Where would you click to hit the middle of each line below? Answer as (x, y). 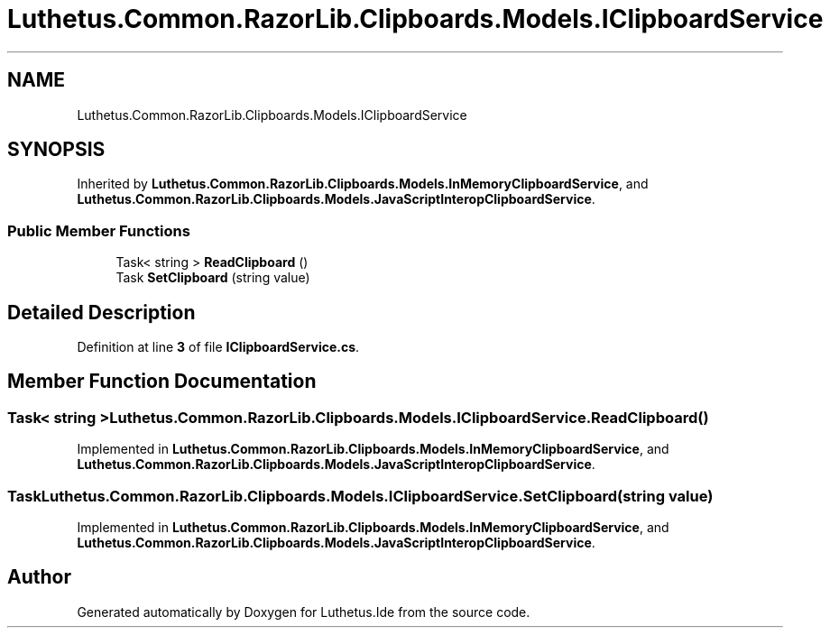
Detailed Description (101, 312)
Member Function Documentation (162, 382)
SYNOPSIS (56, 150)
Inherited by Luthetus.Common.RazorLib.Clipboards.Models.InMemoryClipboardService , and (363, 184)
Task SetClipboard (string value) (213, 278)
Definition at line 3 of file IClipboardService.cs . (218, 347)
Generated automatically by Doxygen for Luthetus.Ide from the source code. (304, 612)
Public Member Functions (99, 230)
